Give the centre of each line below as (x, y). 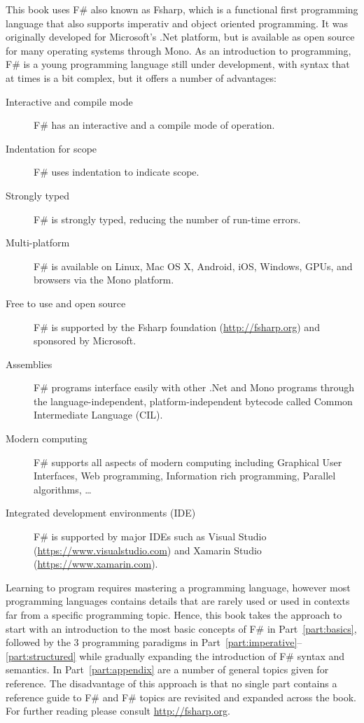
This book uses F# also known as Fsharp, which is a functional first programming (182, 9)
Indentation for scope (51, 148)
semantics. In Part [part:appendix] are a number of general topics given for (167, 669)
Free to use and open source (66, 303)
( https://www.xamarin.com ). (96, 564)
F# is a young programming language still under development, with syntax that (178, 64)
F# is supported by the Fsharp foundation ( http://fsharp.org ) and (177, 327)
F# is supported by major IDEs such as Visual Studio (150, 536)
